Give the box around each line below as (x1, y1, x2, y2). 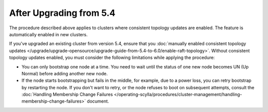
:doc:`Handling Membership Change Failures (21, 92, 113, 98)
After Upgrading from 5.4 (9, 7, 116, 18)
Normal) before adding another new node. (21, 70, 108, 76)
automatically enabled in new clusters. (9, 31, 88, 37)
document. (87, 98, 109, 104)
